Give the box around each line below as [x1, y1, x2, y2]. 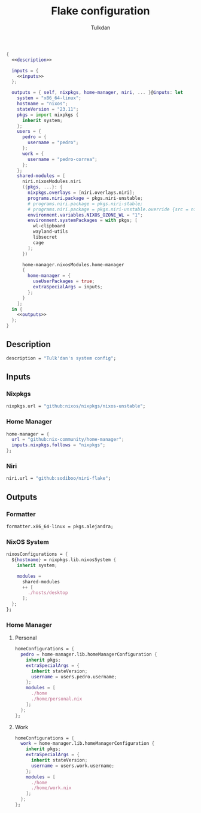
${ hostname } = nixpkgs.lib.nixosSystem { [11, 557, 117, 563]
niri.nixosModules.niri [22, 178, 82, 185]
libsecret [32, 235, 58, 240]
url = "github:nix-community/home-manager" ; [11, 437, 124, 443]
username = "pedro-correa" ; [28, 156, 98, 162]
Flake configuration [50, 4, 151, 18]
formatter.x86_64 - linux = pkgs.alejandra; [6, 523, 114, 529]
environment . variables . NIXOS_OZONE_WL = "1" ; [28, 212, 144, 218]
